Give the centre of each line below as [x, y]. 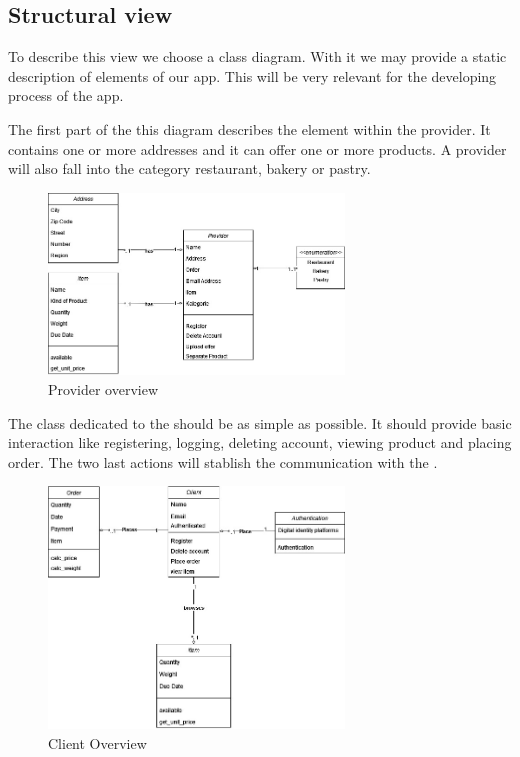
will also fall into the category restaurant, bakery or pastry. [189, 168]
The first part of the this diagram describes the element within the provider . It [249, 128]
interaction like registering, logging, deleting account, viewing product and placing [260, 442]
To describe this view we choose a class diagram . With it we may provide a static [257, 56]
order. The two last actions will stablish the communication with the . [223, 461]
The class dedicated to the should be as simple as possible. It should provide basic [260, 422]
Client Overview [97, 743]
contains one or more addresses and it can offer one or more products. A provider [257, 148]
